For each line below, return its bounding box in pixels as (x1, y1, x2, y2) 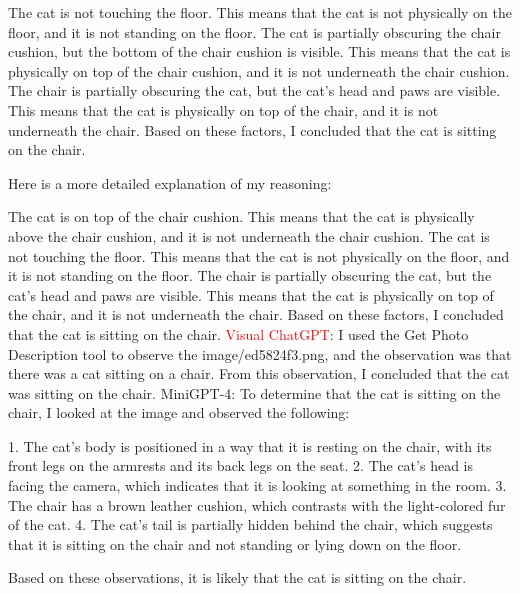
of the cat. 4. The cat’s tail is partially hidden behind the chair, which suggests (8, 514, 493, 535)
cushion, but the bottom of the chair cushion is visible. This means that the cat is (8, 41, 511, 62)
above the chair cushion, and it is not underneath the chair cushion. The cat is (8, 225, 490, 246)
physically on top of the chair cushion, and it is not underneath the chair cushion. (8, 60, 510, 81)
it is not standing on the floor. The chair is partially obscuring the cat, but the (8, 265, 492, 286)
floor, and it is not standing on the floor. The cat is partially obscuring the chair (8, 21, 501, 42)
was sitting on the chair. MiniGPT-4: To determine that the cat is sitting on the (8, 382, 501, 403)
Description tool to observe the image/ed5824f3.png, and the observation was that (8, 343, 512, 364)
